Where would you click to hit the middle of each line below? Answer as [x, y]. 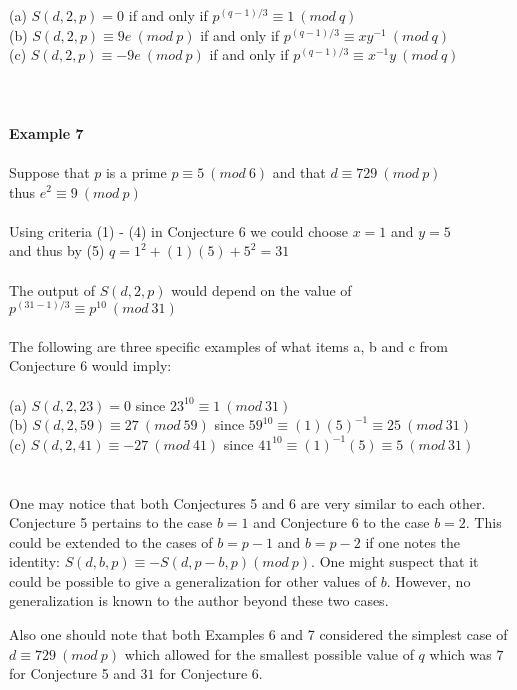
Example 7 [46, 132]
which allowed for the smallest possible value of [269, 653]
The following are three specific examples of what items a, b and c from [228, 345]
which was [460, 653]
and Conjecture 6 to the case [341, 522]
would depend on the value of [261, 289]
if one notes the [413, 541]
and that [299, 171]
